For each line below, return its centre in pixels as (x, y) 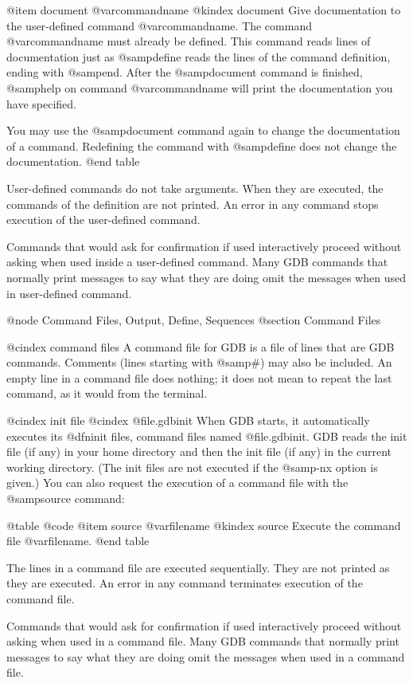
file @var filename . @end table (78, 541)
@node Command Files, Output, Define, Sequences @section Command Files (194, 320)
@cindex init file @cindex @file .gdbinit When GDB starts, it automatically (188, 420)
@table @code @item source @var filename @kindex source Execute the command (204, 525)
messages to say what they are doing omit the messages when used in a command (206, 656)
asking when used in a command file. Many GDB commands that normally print (203, 641)
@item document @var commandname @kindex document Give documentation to (204, 10)
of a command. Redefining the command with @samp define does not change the (202, 145)
